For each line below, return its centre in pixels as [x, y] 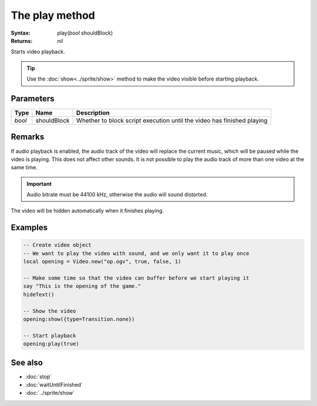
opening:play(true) [51, 344]
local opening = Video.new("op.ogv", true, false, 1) [102, 262]
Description [93, 113]
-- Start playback [50, 335]
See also [27, 362]
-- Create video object [58, 245]
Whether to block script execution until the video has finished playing [172, 120]
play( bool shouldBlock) [85, 33]
